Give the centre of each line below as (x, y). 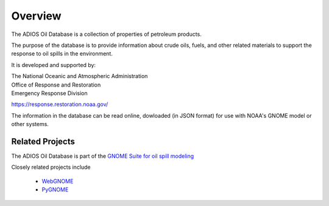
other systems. (30, 124)
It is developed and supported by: (54, 65)
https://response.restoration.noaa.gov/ (60, 104)
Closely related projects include (51, 167)
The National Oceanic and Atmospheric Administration (80, 76)
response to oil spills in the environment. (62, 54)
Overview (36, 16)
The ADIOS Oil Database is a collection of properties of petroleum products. (107, 34)
